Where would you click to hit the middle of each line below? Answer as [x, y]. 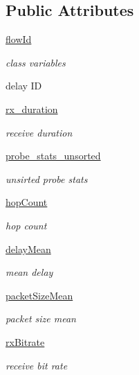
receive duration [39, 132]
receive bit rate [37, 365]
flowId [19, 39]
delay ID [24, 86]
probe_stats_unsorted [53, 156]
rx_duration [32, 108]
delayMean [28, 248]
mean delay [29, 272]
